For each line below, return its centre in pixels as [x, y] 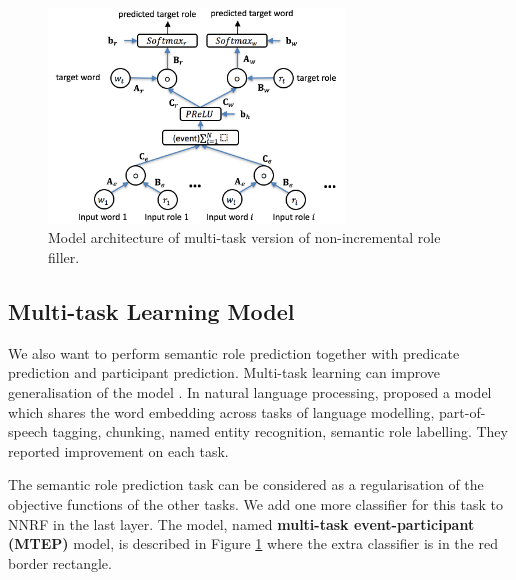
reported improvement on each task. [118, 450]
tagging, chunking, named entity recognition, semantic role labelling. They [280, 431]
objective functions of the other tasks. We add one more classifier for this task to [255, 504]
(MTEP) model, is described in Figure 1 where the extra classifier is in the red [253, 543]
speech [28, 431]
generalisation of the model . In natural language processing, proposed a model [250, 392]
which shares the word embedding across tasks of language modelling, [221, 411]
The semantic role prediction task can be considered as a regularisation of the [246, 484]
